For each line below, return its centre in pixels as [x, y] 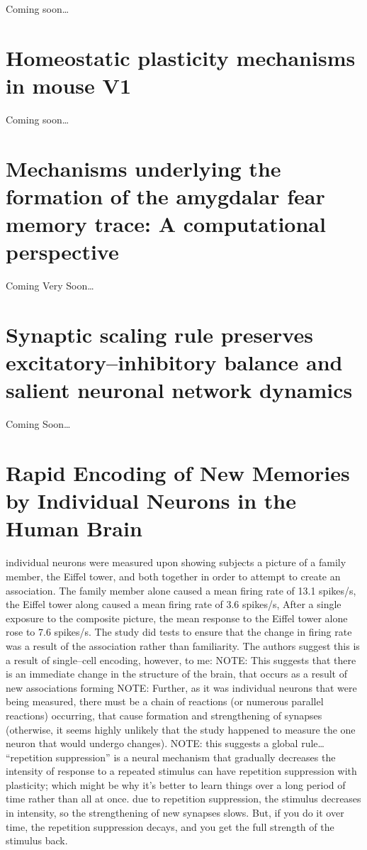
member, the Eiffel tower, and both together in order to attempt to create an [173, 576]
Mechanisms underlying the [143, 168]
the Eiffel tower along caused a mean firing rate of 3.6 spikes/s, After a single [174, 604]
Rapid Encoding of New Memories [178, 473]
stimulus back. [37, 840]
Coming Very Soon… [50, 286]
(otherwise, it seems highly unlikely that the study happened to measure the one [181, 729]
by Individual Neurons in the [151, 501]
